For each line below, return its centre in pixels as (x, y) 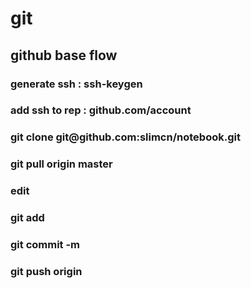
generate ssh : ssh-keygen (76, 84)
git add (27, 218)
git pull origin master (61, 164)
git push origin (46, 271)
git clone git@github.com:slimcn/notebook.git (125, 137)
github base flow (64, 55)
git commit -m (45, 245)
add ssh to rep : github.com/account (101, 110)
